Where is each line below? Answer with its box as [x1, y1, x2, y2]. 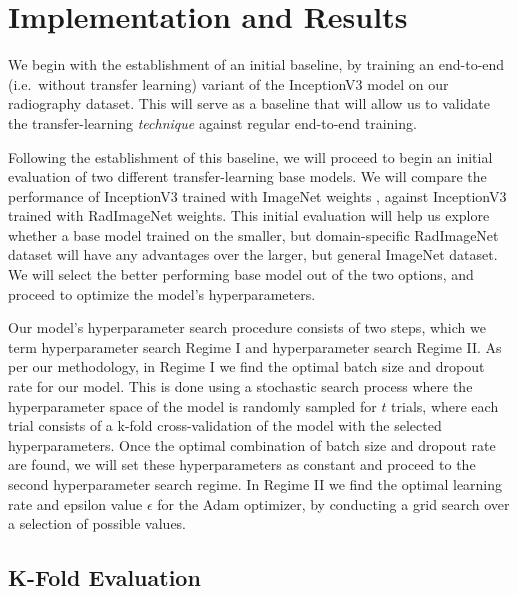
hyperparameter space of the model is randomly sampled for [8, 395, 377, 416]
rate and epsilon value [8, 493, 143, 514]
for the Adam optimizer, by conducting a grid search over [157, 493, 510, 514]
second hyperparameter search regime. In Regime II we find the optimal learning [8, 474, 503, 494]
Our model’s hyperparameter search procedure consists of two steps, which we [8, 317, 486, 338]
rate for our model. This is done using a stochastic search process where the [8, 376, 473, 397]
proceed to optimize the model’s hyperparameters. [8, 283, 316, 304]
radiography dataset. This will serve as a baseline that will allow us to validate [8, 93, 491, 114]
